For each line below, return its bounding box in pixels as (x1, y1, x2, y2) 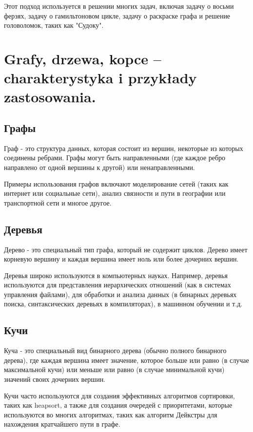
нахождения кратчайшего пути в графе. (4, 419, 120, 429)
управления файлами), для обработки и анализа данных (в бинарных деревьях (4, 289, 237, 299)
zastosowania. (4, 87, 96, 107)
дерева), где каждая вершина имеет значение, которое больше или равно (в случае (4, 355, 249, 365)
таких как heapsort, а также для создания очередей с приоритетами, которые (4, 400, 233, 410)
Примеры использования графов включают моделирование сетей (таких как (4, 178, 229, 188)
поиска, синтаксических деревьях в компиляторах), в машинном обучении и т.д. (4, 299, 243, 309)
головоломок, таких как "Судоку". (4, 20, 104, 30)
